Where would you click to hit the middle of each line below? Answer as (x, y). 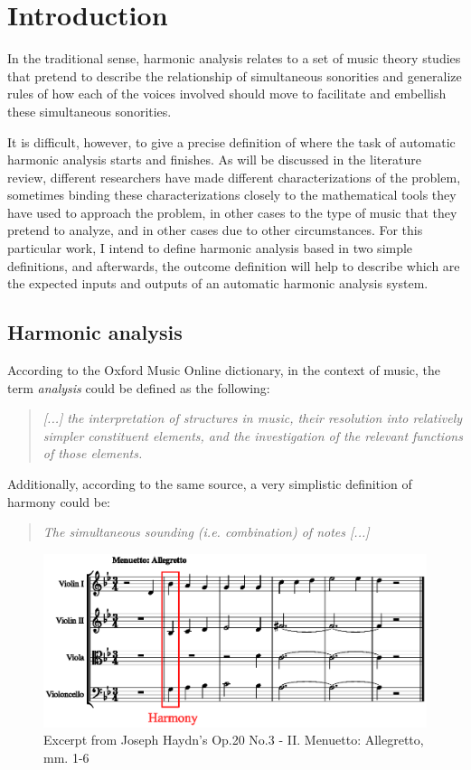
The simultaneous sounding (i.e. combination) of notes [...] (206, 532)
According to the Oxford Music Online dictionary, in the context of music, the (224, 370)
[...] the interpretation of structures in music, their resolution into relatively (253, 418)
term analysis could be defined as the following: (139, 387)
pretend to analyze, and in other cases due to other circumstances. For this (215, 230)
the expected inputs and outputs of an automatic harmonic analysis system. (218, 283)
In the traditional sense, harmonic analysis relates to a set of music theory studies (234, 58)
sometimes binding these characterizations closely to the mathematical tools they (232, 195)
